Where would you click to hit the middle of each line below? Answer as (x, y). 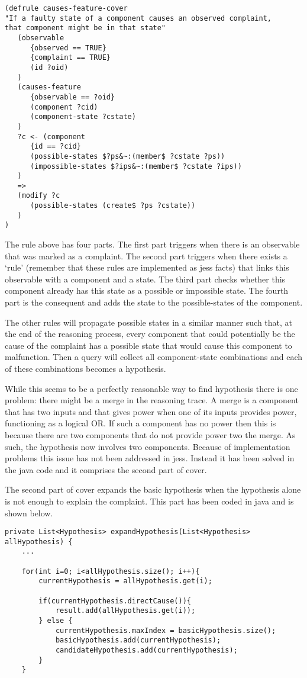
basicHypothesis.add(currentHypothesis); (138, 640)
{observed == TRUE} (68, 48)
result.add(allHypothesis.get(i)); (125, 611)
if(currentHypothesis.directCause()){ (115, 601)
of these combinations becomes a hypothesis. (85, 369)
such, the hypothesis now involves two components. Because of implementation (148, 446)
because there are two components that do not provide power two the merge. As (150, 435)
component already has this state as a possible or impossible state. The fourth (147, 290)
